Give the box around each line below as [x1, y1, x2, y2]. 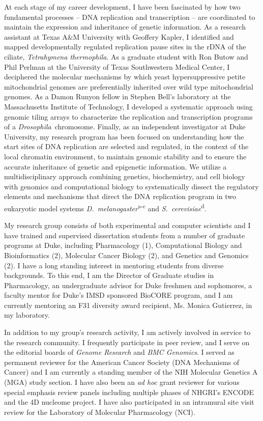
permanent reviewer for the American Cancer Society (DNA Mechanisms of [4, 356, 240, 367]
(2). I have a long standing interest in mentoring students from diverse [4, 260, 224, 270]
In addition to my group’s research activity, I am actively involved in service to [4, 327, 251, 338]
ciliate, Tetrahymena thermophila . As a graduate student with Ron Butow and [4, 51, 248, 62]
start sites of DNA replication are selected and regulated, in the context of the [4, 141, 249, 152]
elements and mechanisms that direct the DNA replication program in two [4, 191, 236, 202]
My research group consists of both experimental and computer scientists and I [4, 220, 251, 231]
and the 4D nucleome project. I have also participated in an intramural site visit [4, 397, 254, 407]
